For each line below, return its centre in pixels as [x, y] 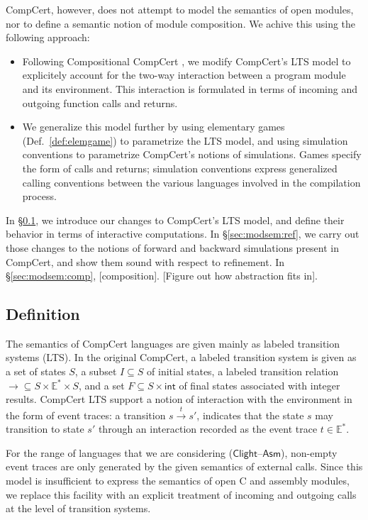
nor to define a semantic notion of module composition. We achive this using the [181, 23]
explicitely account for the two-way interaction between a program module [184, 75]
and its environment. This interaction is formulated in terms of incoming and [190, 88]
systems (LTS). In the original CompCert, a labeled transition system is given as [181, 357]
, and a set [101, 385]
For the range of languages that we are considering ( [119, 452]
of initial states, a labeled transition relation [243, 371]
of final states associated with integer [260, 385]
